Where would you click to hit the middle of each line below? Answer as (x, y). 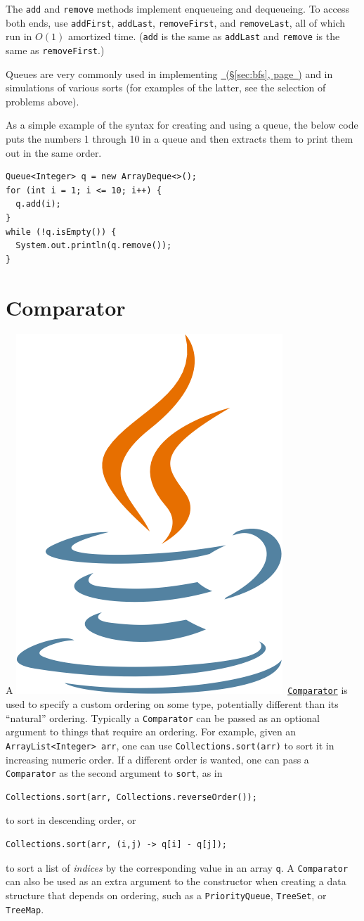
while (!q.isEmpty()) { (61, 232)
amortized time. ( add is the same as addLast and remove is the (204, 36)
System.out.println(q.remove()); (94, 246)
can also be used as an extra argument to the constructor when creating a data (176, 881)
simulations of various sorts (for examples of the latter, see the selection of (166, 88)
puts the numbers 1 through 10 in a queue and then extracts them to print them (180, 139)
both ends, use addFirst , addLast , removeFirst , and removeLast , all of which (176, 22)
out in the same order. (54, 152)
